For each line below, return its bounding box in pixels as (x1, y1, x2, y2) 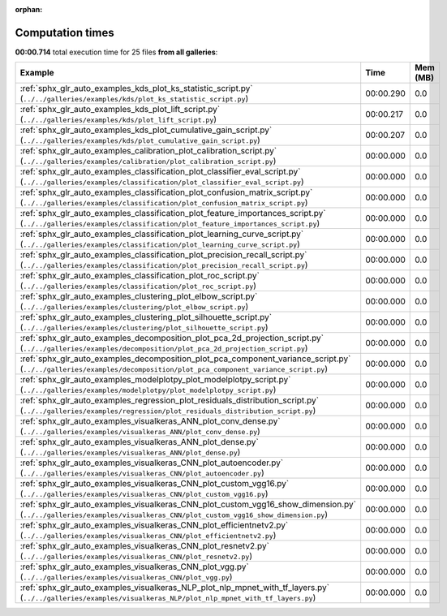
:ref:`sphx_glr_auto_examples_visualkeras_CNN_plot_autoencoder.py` (19, 457, 284, 468)
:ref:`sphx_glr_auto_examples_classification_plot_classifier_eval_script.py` (19, 166, 301, 178)
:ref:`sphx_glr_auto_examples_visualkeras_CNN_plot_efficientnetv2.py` (19, 519, 289, 531)
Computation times (15, 25, 114, 40)
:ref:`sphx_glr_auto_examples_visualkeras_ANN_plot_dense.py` (19, 437, 259, 448)
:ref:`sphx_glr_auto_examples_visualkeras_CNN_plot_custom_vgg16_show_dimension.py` (19, 499, 357, 510)
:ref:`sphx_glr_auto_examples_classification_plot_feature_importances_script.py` (19, 208, 326, 219)
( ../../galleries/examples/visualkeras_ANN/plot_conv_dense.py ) (19, 426, 261, 437)
